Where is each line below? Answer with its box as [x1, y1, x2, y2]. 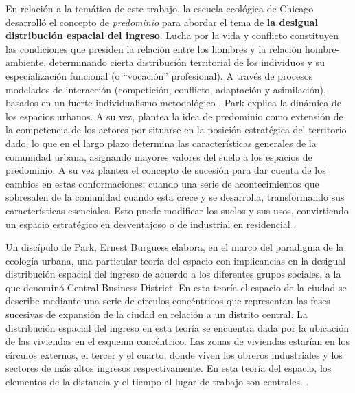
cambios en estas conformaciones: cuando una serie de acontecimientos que [5, 176, 319, 190]
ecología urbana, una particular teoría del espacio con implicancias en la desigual [5, 253, 346, 267]
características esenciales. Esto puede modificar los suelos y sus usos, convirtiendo [5, 203, 349, 217]
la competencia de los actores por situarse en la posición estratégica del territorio [5, 122, 347, 137]
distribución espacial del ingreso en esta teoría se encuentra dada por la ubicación [5, 320, 349, 335]
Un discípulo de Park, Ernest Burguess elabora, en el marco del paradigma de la [5, 240, 344, 254]
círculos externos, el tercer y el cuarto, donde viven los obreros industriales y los [5, 347, 343, 361]
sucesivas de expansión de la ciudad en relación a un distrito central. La [5, 307, 308, 322]
